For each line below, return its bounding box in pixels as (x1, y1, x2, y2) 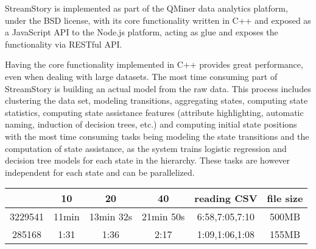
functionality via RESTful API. (5, 37, 122, 50)
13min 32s (89, 209, 133, 224)
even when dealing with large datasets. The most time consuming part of (5, 70, 278, 82)
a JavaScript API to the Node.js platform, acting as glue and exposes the (5, 26, 278, 38)
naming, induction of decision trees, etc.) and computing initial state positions (5, 118, 297, 131)
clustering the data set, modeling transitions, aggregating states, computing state (5, 94, 308, 107)
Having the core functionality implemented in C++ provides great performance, (5, 58, 303, 71)
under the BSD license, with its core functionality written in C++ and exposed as (5, 13, 311, 26)
